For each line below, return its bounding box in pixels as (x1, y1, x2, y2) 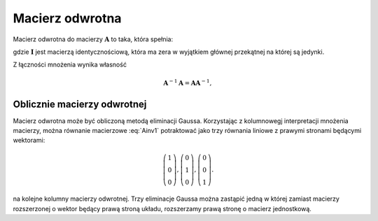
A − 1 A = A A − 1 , (163, 78, 212, 87)
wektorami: (13, 136, 45, 145)
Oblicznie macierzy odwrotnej (13, 98, 147, 110)
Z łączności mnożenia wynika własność (13, 60, 127, 69)
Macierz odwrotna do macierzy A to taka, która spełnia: (13, 35, 174, 43)
